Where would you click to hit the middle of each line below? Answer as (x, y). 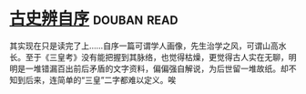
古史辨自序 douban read (94, 19)
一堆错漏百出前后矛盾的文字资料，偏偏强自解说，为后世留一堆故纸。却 (157, 68)
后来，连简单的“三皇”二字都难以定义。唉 (101, 79)
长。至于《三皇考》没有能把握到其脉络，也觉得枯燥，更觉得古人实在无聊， (149, 57)
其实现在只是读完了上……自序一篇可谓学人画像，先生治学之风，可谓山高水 (148, 46)
